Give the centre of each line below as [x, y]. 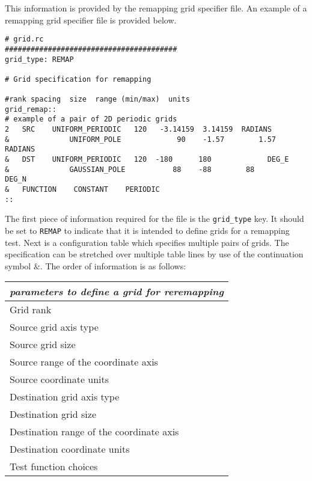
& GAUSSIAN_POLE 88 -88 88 [130, 169]
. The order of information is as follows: [113, 265]
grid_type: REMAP [39, 59]
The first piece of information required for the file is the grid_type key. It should [154, 219]
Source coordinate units [60, 379]
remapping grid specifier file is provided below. [91, 20]
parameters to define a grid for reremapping [117, 292]
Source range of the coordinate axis [84, 362]
